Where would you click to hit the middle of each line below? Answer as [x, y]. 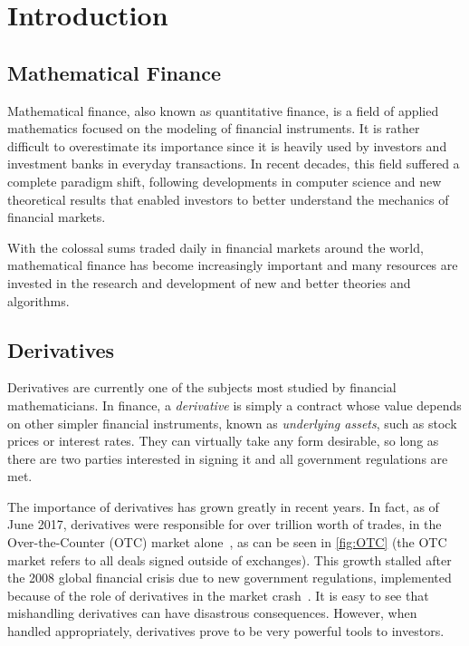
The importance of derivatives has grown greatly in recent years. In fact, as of [223, 506]
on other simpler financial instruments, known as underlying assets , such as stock [232, 423]
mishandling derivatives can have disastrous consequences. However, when [212, 613]
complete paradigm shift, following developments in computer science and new [225, 181]
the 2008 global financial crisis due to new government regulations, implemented [230, 578]
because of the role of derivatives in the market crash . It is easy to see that [218, 595]
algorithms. [38, 300]
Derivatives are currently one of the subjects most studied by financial [202, 387]
